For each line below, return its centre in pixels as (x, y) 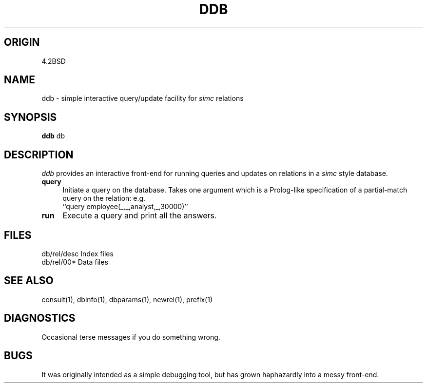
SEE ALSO (29, 281)
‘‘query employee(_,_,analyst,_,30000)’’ (125, 207)
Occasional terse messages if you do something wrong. (131, 337)
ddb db (53, 136)
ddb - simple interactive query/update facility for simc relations (143, 98)
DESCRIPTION (39, 155)
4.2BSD (54, 61)
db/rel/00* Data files (75, 262)
